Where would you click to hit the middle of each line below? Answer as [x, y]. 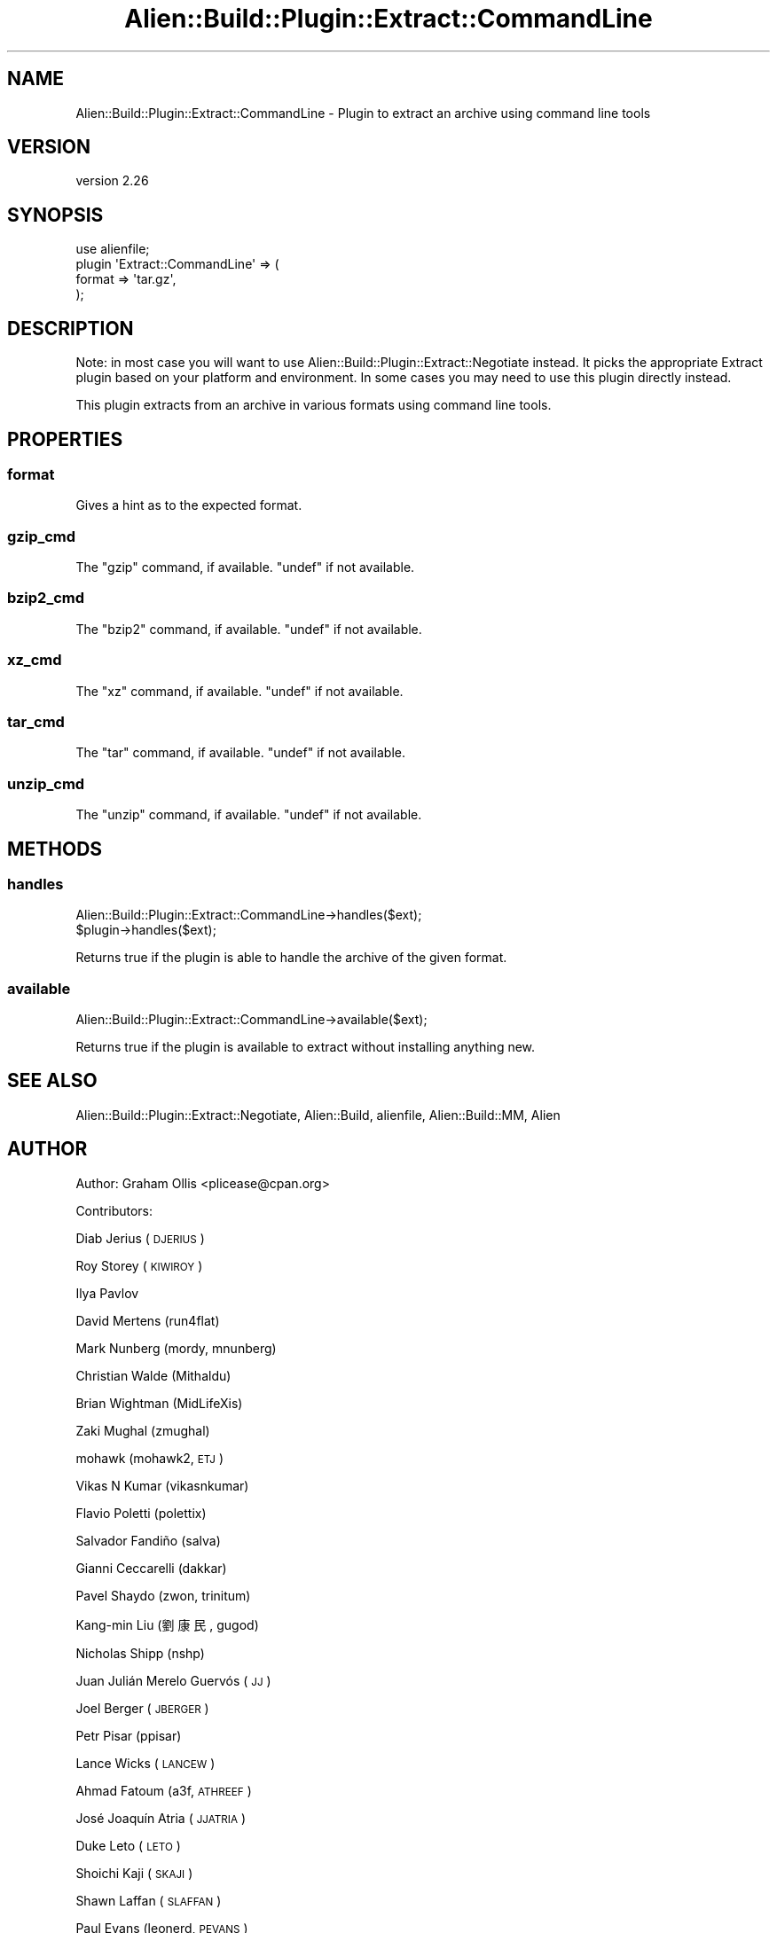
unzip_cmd [46, 783]
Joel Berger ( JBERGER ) [142, 1708]
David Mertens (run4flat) [148, 1320]
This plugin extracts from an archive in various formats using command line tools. [314, 405]
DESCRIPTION [71, 328]
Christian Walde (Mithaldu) [153, 1375]
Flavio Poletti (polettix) [141, 1513]
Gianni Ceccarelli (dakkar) [151, 1568]
